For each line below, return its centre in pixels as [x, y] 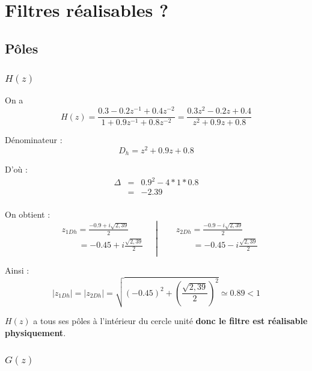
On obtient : [28, 214]
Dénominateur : [34, 140]
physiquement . [35, 332]
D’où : [16, 169]
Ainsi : [17, 270]
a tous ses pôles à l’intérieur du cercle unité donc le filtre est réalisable [170, 321]
